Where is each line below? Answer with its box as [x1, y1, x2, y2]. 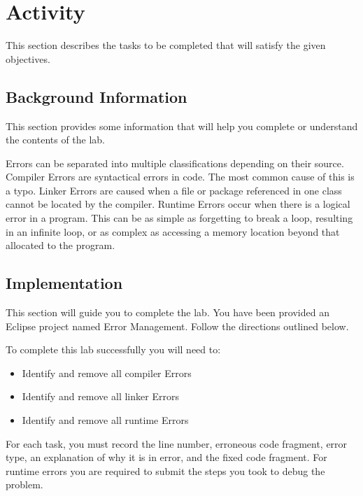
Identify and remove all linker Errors [22, 389, 179, 404]
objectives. [6, 51, 50, 66]
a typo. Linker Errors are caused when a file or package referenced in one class [6, 183, 342, 197]
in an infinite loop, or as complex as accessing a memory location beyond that [6, 224, 340, 239]
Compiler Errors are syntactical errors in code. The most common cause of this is [6, 169, 355, 184]
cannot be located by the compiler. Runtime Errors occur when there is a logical [6, 197, 350, 211]
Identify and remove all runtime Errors [22, 413, 189, 427]
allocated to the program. [6, 238, 115, 253]
